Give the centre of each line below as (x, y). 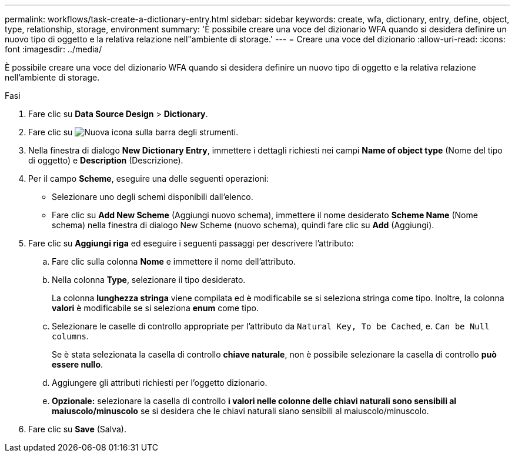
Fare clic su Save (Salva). (77, 429)
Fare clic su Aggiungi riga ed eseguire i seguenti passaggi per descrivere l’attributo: (191, 243)
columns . (71, 336)
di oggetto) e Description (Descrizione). (106, 160)
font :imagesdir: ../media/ (53, 49)
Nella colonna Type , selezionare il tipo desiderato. (149, 280)
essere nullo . (78, 364)
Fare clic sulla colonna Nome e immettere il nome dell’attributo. (174, 261)
